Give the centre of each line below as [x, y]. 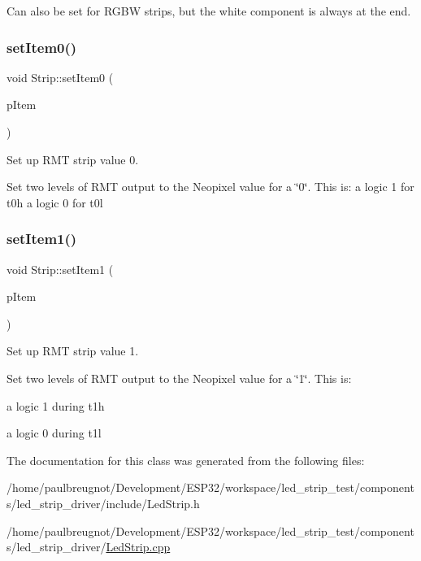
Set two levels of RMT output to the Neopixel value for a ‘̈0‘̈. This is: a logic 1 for [210, 187]
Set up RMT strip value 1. [73, 351]
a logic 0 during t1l [54, 433]
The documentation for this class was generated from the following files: [186, 460]
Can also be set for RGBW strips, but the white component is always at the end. [209, 11]
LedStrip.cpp [138, 547]
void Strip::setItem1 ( [60, 269]
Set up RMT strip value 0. [73, 159]
